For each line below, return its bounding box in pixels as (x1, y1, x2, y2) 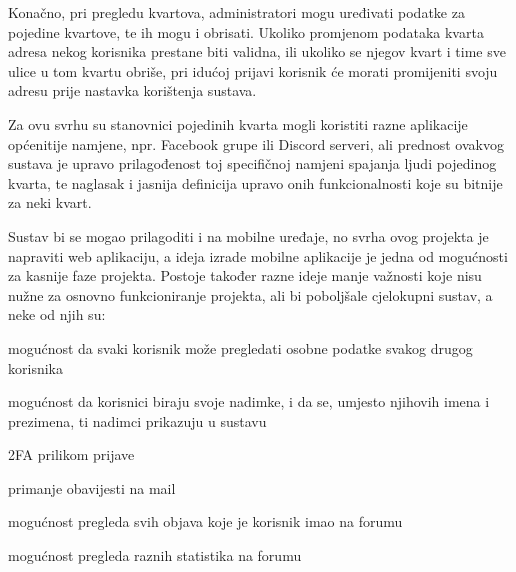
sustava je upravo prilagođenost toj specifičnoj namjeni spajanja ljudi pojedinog (8, 153, 497, 174)
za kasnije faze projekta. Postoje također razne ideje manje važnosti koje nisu (8, 265, 482, 286)
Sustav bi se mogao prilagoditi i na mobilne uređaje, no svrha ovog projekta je (8, 225, 489, 246)
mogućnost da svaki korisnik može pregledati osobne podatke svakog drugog (8, 337, 473, 358)
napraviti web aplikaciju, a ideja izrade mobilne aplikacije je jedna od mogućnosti (8, 245, 508, 266)
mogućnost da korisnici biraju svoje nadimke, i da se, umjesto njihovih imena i (8, 391, 490, 412)
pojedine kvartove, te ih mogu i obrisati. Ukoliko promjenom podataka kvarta (8, 21, 484, 42)
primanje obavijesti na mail (8, 477, 176, 498)
